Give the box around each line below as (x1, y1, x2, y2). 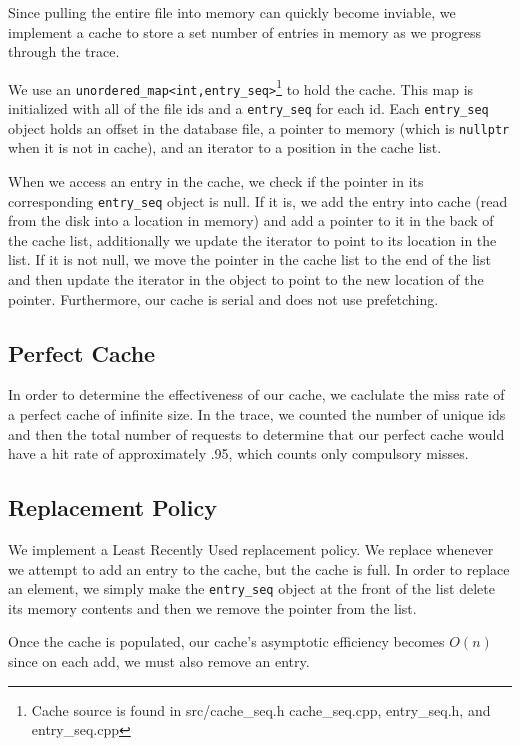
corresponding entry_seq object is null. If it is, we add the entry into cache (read (8, 190, 508, 211)
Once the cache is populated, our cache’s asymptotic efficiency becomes (8, 631, 445, 652)
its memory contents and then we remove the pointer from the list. (8, 597, 417, 618)
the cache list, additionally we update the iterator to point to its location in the (8, 229, 497, 250)
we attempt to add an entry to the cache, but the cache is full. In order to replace (8, 558, 510, 579)
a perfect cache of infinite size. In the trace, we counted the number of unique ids (8, 404, 506, 425)
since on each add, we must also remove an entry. (8, 651, 310, 672)
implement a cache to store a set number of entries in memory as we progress (8, 21, 482, 42)
